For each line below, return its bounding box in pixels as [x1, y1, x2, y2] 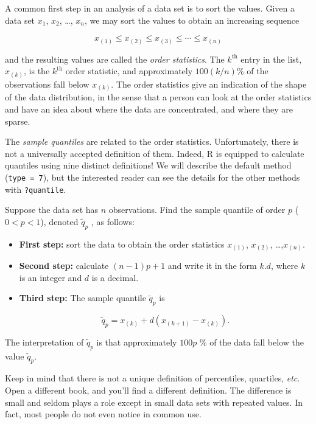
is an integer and [19, 271, 82, 283]
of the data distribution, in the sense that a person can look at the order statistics [5, 91, 312, 103]
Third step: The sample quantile [19, 291, 146, 304]
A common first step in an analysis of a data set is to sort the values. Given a [5, 2, 295, 14]
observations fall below [5, 77, 90, 90]
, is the [24, 64, 50, 77]
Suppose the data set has [5, 203, 99, 216]
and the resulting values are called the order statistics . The [5, 52, 225, 65]
